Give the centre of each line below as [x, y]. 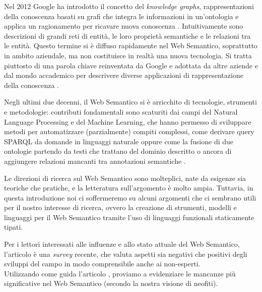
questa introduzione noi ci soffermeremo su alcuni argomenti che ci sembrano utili [130, 197]
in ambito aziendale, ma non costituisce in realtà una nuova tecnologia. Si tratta [128, 55]
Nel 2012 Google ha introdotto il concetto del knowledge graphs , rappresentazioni [129, 6]
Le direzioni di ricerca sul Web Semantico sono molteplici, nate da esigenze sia [125, 178]
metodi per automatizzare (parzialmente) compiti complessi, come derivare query [129, 131]
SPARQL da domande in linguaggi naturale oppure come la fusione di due [119, 141]
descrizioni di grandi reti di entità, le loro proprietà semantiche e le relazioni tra [127, 35]
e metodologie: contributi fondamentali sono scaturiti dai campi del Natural [121, 111]
